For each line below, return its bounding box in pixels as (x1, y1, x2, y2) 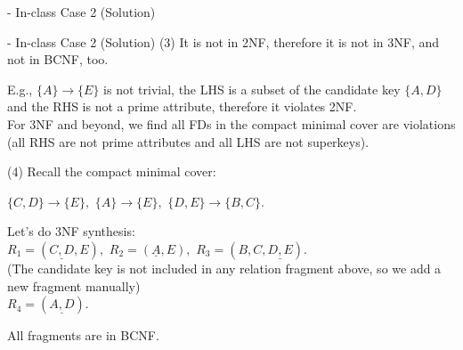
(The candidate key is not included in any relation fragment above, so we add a (7, 258, 442, 277)
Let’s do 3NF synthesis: (7, 222, 135, 240)
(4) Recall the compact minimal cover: (7, 162, 216, 181)
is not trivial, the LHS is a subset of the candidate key (103, 79, 401, 98)
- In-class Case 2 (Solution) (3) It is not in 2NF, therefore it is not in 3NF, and (7, 32, 440, 51)
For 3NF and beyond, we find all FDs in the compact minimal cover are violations (7, 114, 456, 133)
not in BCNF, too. (7, 50, 109, 69)
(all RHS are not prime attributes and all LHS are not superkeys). (7, 132, 370, 151)
